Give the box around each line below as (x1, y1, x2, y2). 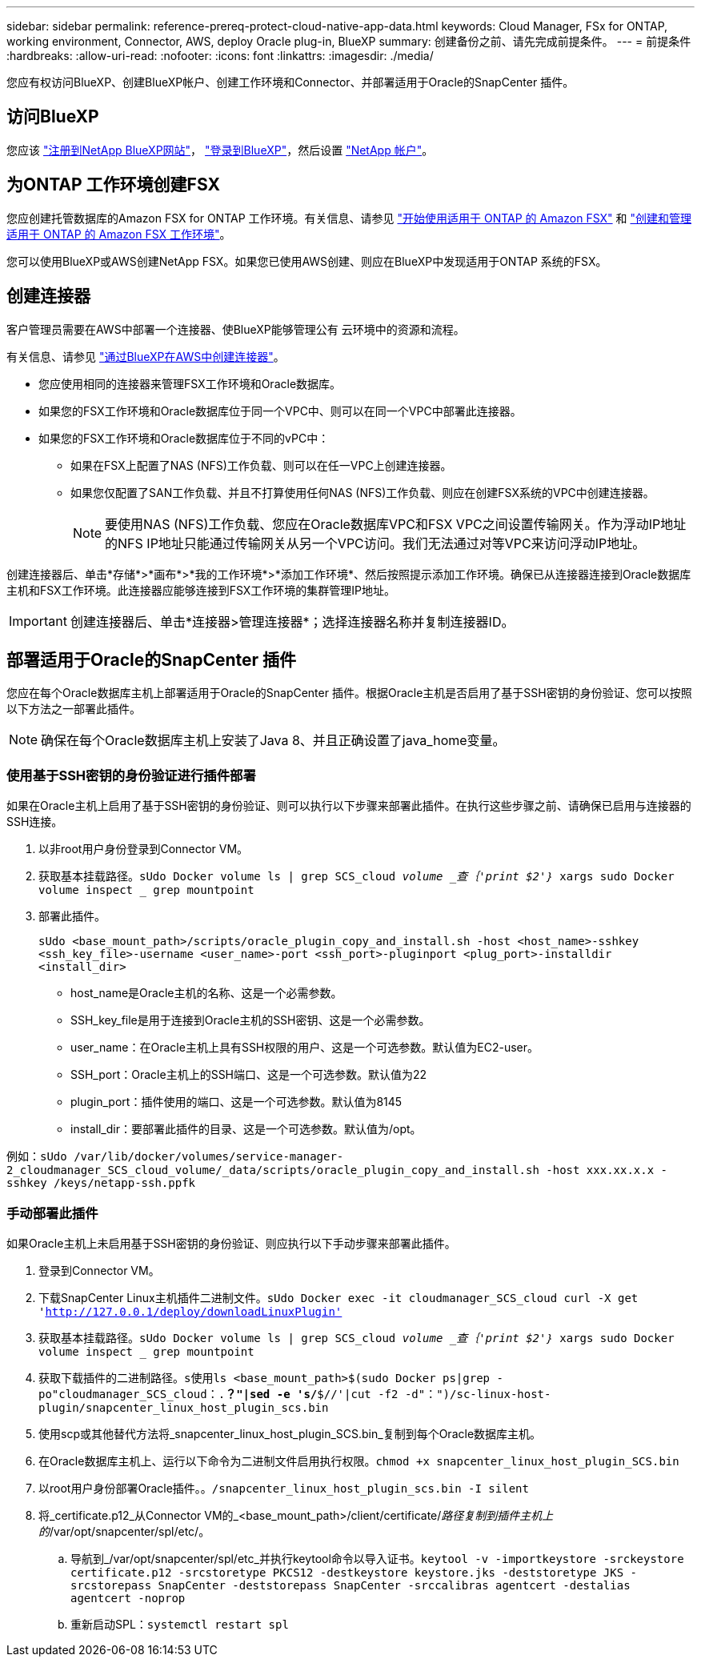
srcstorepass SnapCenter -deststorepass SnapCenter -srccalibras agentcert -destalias (70, 1578, 631, 1592)
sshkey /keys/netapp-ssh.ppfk (6, 1176, 196, 1190)
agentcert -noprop (70, 1591, 186, 1605)
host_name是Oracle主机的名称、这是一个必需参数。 (70, 986, 342, 1000)
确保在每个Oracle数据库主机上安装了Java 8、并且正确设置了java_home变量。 (41, 732, 506, 749)
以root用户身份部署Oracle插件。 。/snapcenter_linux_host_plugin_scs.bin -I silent (38, 1481, 529, 1495)
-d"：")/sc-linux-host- (404, 1387, 551, 1401)
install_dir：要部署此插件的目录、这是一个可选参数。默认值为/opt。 (70, 1122, 422, 1136)
